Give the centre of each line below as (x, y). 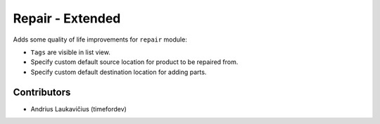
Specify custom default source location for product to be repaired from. (134, 62)
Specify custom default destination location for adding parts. (119, 72)
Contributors (42, 92)
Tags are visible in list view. (70, 52)
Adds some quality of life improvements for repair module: (100, 39)
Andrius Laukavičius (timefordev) (78, 108)
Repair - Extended (67, 18)
